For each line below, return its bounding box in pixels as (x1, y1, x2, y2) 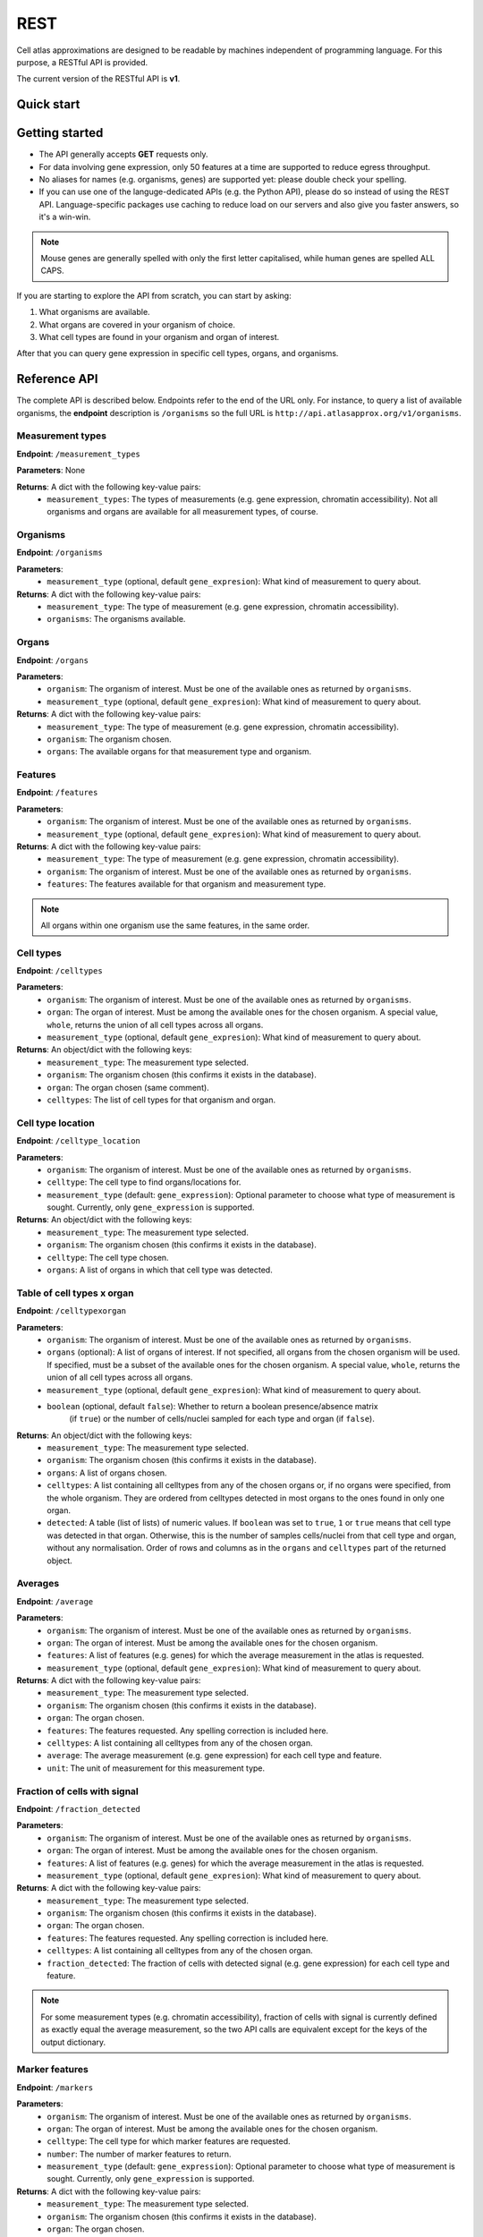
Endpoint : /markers (16, 2081, 94, 2093)
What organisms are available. (38, 307, 151, 318)
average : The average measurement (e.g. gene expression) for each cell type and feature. (47, 1750, 382, 1761)
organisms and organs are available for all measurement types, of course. (47, 506, 318, 517)
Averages (16, 1578, 60, 1590)
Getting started (16, 125, 104, 140)
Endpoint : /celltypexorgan (16, 1306, 127, 1316)
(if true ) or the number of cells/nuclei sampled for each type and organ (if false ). (69, 1414, 375, 1425)
